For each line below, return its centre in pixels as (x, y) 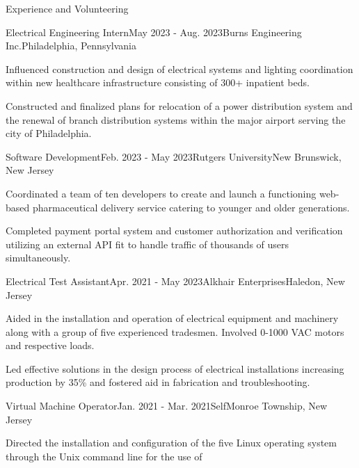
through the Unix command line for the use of (104, 456)
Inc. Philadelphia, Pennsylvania (71, 46)
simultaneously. (38, 258)
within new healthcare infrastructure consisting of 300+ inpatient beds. (158, 82)
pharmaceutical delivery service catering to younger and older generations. (191, 207)
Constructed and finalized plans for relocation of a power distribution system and (179, 105)
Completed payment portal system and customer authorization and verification (174, 231)
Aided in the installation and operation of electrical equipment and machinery (172, 318)
